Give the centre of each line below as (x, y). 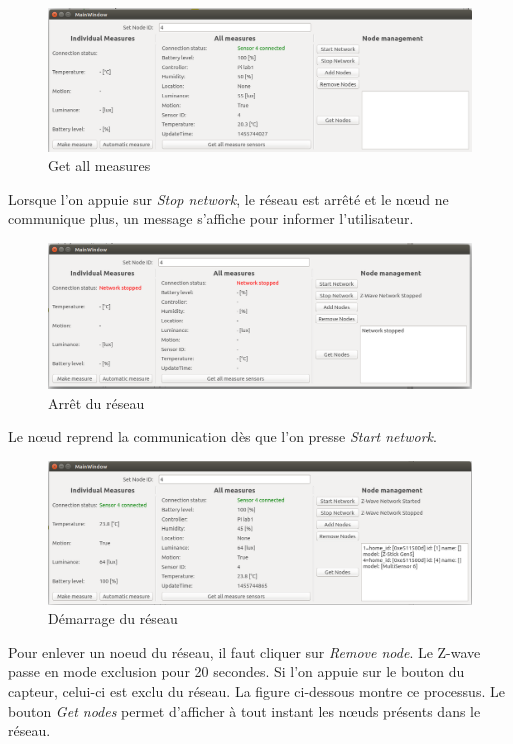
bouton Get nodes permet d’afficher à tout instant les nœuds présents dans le (244, 710)
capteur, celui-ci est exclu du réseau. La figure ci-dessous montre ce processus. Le (256, 691)
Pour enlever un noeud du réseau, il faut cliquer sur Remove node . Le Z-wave (244, 651)
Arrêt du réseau (96, 402)
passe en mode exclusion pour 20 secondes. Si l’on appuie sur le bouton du (236, 671)
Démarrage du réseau (113, 618)
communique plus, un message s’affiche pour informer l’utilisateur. (211, 218)
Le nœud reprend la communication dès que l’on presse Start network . (222, 436)
